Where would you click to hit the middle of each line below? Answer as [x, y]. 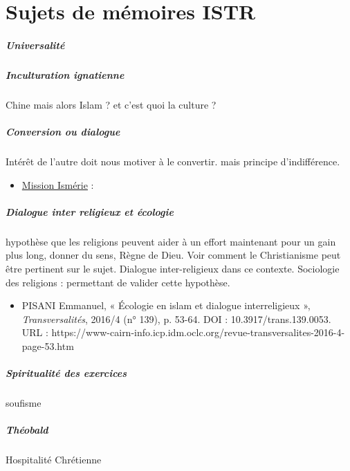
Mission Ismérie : [58, 184]
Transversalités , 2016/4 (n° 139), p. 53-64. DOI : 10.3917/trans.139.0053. [176, 318]
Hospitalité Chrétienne [54, 460]
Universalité [35, 45]
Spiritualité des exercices [66, 373]
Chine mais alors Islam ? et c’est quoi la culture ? [111, 104]
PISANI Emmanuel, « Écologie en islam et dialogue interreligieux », [166, 305]
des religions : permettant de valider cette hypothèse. [118, 282]
